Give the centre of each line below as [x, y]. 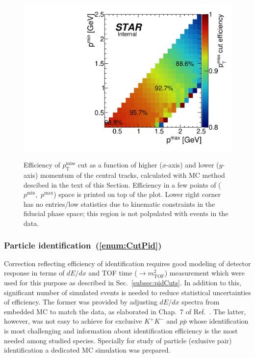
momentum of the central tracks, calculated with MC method [132, 175]
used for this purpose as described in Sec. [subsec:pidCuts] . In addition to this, [123, 283]
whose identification [219, 321]
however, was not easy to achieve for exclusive [73, 321]
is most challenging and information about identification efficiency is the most [121, 330]
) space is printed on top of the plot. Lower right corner [137, 194]
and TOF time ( [113, 273]
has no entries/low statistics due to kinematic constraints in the [119, 204]
